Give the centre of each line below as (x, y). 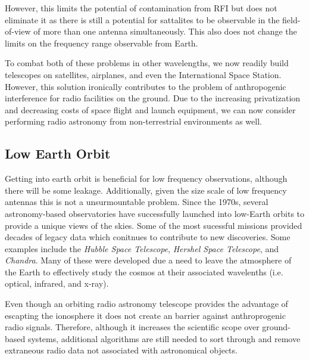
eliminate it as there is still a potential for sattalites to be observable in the (142, 19)
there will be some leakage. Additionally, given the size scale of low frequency (146, 190)
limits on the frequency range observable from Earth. (102, 43)
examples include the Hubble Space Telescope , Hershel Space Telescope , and (142, 248)
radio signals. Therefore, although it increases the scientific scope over (132, 327)
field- (291, 19)
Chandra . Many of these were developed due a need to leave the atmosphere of (148, 260)
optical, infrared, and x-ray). (57, 283)
